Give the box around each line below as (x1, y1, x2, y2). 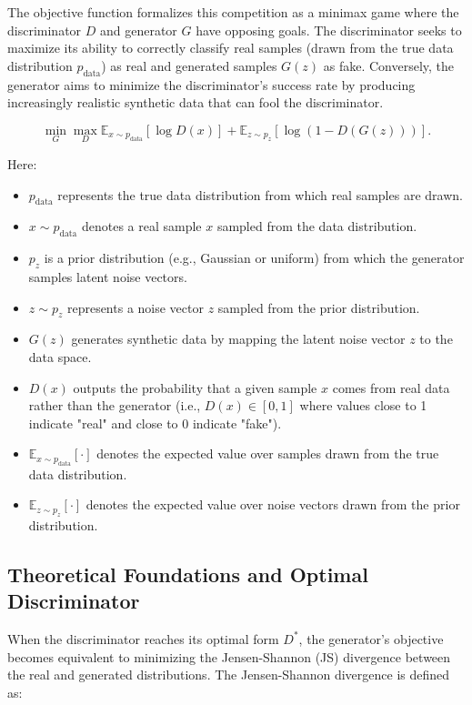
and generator (99, 20, 177, 39)
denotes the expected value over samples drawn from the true (96, 444, 439, 463)
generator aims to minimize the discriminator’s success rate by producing (7, 75, 416, 94)
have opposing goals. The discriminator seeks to (196, 20, 462, 39)
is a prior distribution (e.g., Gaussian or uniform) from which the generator (44, 248, 465, 267)
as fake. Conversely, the (323, 55, 455, 75)
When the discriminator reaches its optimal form (7, 629, 279, 648)
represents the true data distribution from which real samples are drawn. (57, 185, 463, 204)
